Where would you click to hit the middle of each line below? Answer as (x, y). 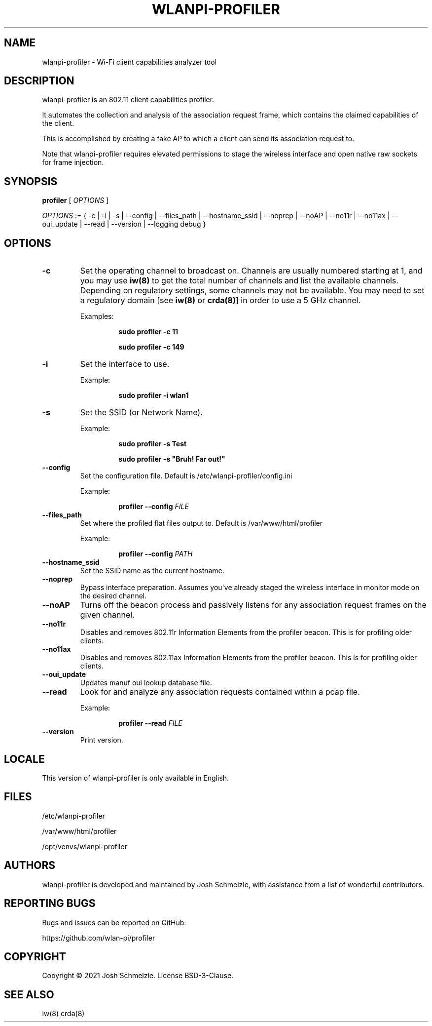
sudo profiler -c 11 (148, 332)
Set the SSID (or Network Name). (141, 413)
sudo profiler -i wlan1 (154, 395)
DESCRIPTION (39, 81)
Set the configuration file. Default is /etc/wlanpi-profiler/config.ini (186, 476)
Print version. (102, 740)
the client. (58, 123)
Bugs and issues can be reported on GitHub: (114, 922)
